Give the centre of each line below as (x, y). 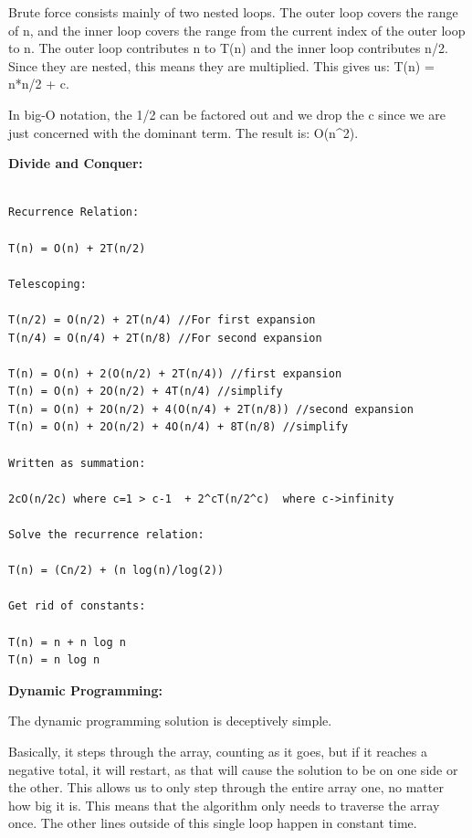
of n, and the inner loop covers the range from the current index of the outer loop (237, 30)
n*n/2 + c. (39, 84)
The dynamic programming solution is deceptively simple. (170, 721)
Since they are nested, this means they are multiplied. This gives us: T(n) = (221, 65)
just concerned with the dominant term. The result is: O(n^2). (184, 132)
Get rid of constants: (77, 606)
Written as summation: (77, 463)
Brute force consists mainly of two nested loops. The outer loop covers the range (233, 12)
